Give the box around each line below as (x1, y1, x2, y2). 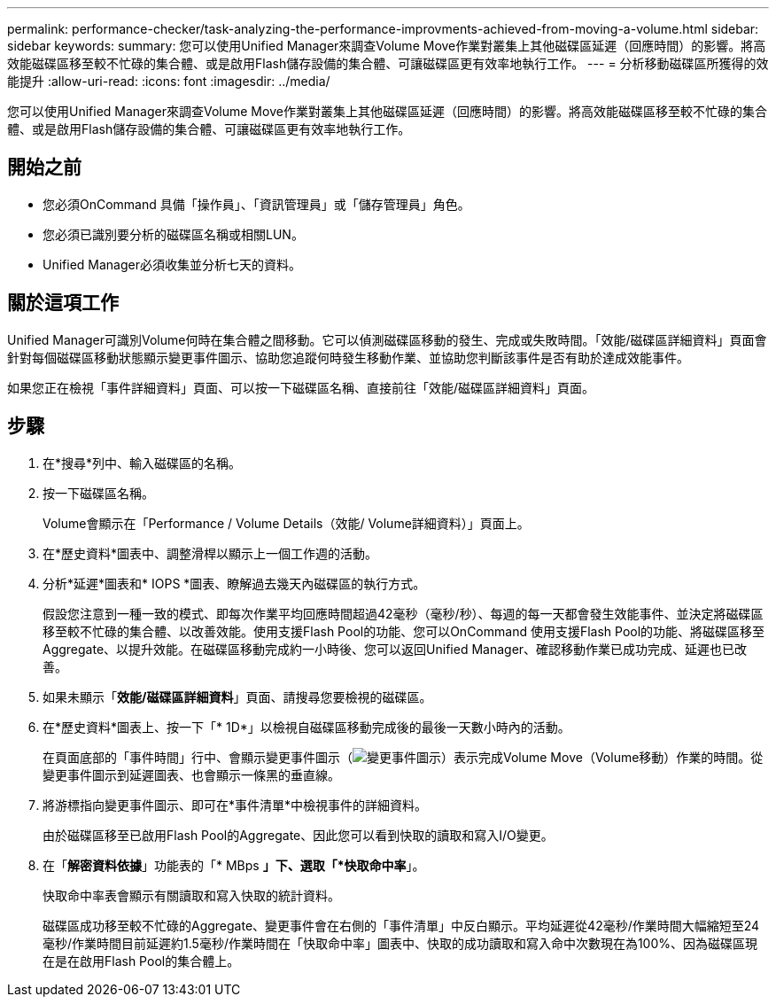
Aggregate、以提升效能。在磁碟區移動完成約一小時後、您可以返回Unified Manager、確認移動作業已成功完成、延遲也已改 (43, 641, 748, 657)
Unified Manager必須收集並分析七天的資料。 (43, 256, 301, 272)
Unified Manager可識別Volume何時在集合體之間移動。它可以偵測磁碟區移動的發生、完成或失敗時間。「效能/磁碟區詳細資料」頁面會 (7, 331, 767, 347)
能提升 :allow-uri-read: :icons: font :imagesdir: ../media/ (7, 74, 330, 89)
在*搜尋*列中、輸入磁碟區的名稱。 (43, 455, 242, 471)
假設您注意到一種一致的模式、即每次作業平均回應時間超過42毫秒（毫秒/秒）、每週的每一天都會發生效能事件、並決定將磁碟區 (43, 605, 764, 621)
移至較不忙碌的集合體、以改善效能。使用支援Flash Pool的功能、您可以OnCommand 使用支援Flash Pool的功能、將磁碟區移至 (43, 623, 765, 639)
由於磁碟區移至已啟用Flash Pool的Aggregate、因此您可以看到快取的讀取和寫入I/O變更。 (43, 827, 554, 843)
